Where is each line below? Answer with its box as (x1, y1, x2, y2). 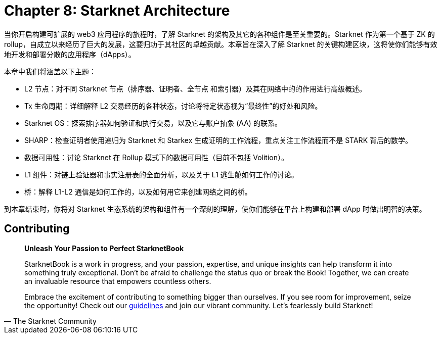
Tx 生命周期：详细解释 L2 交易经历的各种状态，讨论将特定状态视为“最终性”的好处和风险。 (24, 101, 322, 110)
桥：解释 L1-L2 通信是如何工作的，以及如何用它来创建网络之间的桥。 (24, 187, 252, 196)
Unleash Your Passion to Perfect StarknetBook (24, 244, 184, 253)
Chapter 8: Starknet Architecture (4, 2, 230, 19)
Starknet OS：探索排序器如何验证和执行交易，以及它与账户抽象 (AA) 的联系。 (24, 118, 282, 127)
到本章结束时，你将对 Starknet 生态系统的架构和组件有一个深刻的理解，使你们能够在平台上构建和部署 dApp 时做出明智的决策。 (4, 204, 426, 213)
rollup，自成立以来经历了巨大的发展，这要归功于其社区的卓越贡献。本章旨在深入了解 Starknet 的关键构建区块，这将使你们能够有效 (4, 39, 437, 49)
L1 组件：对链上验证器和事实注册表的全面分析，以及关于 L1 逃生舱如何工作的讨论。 (24, 170, 298, 179)
